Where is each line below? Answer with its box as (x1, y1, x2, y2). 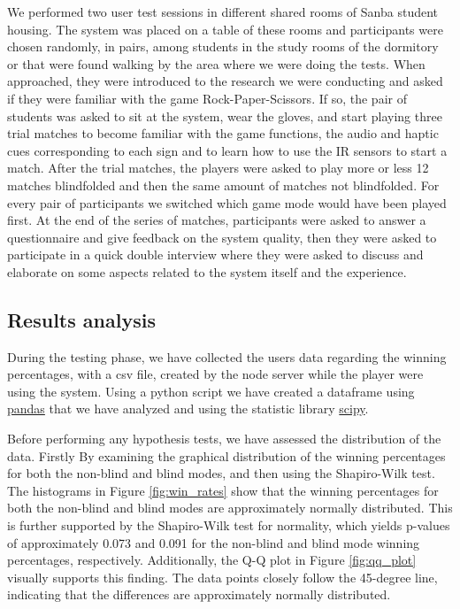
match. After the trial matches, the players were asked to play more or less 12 (7, 158, 429, 177)
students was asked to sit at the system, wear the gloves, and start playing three (7, 106, 442, 125)
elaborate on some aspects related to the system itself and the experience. (7, 262, 407, 281)
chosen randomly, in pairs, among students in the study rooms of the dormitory (7, 37, 439, 56)
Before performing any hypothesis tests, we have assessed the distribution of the (7, 429, 441, 448)
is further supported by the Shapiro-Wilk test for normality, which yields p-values (7, 516, 450, 535)
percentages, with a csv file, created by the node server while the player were (7, 365, 424, 383)
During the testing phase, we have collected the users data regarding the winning (7, 347, 447, 366)
